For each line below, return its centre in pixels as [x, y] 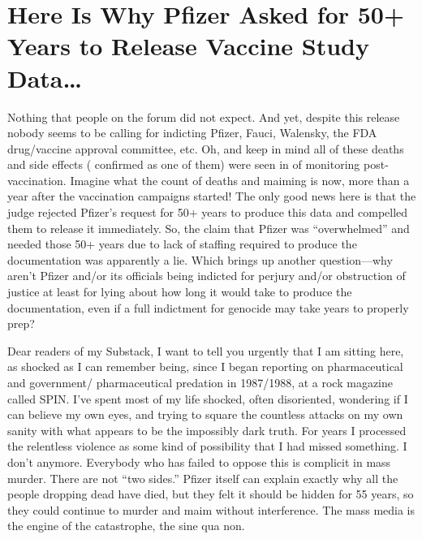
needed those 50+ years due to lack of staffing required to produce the [182, 244]
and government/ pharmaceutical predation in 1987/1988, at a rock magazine [200, 382]
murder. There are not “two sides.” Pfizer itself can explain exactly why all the [203, 478]
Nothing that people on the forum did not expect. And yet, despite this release [204, 116]
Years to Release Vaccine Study [188, 46]
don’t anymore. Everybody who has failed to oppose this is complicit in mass [199, 461]
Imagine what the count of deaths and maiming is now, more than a [240, 180]
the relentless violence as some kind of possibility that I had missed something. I [207, 446]
